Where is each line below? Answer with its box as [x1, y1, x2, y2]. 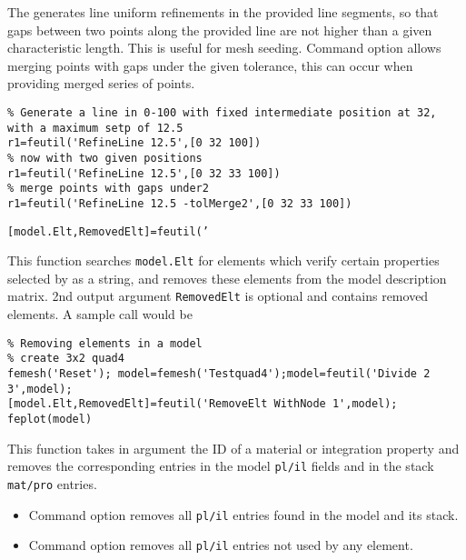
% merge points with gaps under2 [7, 182, 209, 195]
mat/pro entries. [7, 474, 97, 493]
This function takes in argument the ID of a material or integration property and [7, 438, 460, 457]
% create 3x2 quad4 [7, 352, 124, 365]
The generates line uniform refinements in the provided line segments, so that [7, 3, 439, 21]
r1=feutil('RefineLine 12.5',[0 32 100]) [7, 136, 262, 150]
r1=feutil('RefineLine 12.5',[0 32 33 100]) [7, 166, 281, 180]
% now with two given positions [7, 151, 203, 165]
